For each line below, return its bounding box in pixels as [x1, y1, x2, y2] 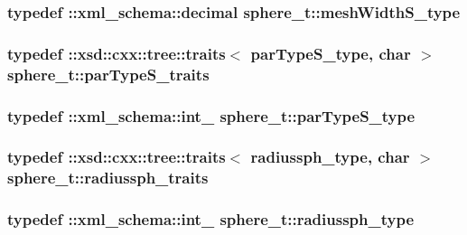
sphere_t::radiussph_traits [7, 166, 209, 189]
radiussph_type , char [250, 146, 410, 168]
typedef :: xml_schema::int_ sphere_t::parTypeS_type [7, 104, 416, 127]
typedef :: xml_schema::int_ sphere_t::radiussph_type [7, 208, 415, 230]
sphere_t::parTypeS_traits [7, 62, 210, 85]
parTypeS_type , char [250, 42, 411, 64]
